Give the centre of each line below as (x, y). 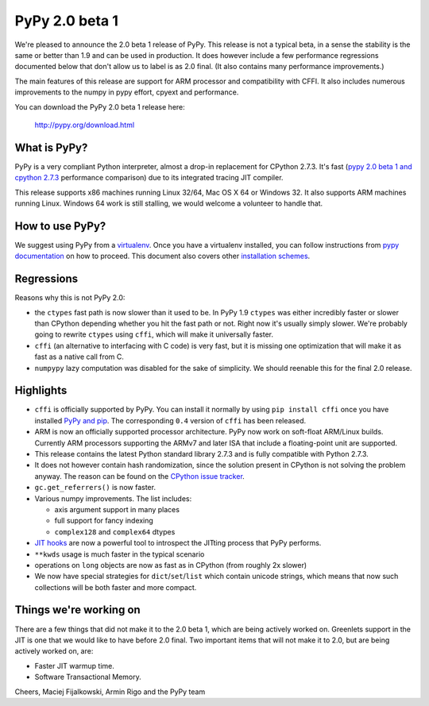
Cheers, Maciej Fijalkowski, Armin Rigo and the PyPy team (110, 692)
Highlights (41, 390)
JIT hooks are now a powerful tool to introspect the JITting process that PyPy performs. (178, 543)
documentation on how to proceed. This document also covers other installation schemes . (162, 256)
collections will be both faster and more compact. (116, 587)
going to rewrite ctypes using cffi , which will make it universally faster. (154, 334)
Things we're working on (77, 610)
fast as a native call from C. (79, 357)
